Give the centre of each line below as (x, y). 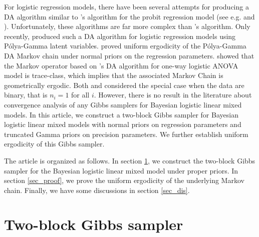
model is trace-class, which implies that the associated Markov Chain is (114, 75)
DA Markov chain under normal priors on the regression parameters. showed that (129, 55)
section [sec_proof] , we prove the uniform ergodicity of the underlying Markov (124, 180)
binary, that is (26, 95)
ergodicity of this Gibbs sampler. (54, 144)
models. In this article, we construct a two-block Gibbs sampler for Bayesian (121, 114)
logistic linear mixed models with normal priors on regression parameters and (123, 124)
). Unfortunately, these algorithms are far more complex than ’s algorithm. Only (127, 26)
